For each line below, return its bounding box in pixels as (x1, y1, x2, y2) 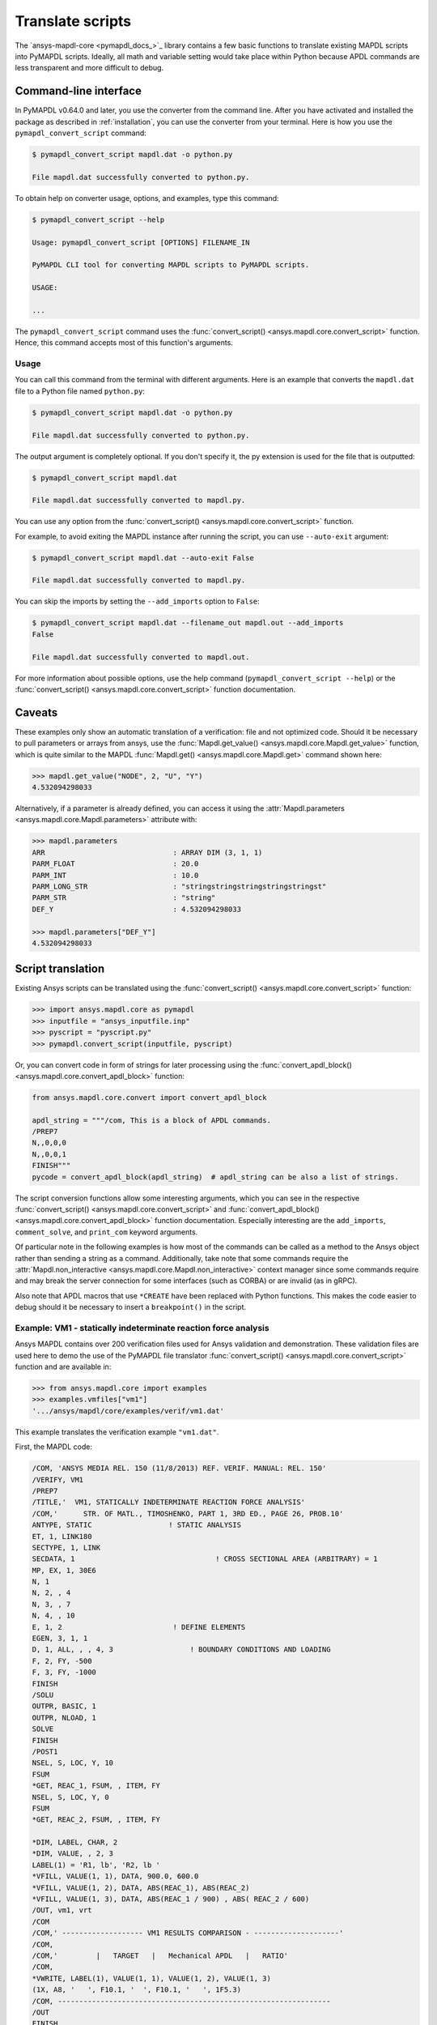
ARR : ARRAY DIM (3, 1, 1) (32, 847, 263, 857)
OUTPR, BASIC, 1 (32, 1702, 97, 1711)
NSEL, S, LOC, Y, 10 (32, 1759, 113, 1767)
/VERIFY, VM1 (32, 1475, 84, 1484)
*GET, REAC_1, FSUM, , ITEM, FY (32, 1781, 161, 1790)
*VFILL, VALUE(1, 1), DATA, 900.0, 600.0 (32, 1872, 199, 1881)
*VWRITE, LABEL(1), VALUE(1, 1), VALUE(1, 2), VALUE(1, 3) (32, 1973, 271, 1983)
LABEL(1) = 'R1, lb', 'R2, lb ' (32, 1860, 161, 1869)
